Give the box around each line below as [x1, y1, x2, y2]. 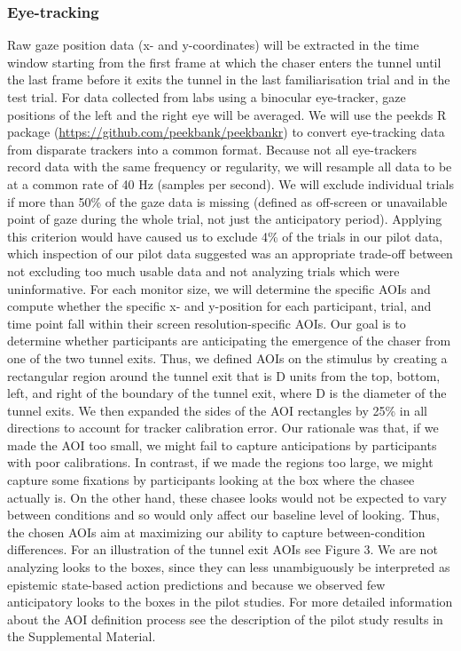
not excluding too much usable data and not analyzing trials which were [7, 261, 400, 280]
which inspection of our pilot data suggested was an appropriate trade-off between [7, 244, 453, 263]
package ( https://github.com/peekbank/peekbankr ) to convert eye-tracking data [7, 123, 445, 141]
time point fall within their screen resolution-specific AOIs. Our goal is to [7, 314, 406, 332]
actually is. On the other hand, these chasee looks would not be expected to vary [7, 488, 447, 506]
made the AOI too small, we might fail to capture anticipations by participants [7, 435, 437, 454]
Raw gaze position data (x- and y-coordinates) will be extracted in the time [7, 36, 419, 54]
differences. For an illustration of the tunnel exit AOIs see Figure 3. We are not [7, 540, 438, 559]
